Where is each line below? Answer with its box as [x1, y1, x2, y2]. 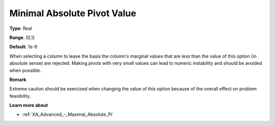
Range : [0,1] [9, 34, 35, 40]
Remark [9, 76, 26, 82]
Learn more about [9, 102, 48, 108]
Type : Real [9, 25, 33, 31]
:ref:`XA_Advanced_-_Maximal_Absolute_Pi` [22, 111, 114, 117]
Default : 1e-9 [9, 44, 38, 50]
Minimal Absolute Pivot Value [9, 8, 136, 19]
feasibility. [9, 93, 31, 99]
